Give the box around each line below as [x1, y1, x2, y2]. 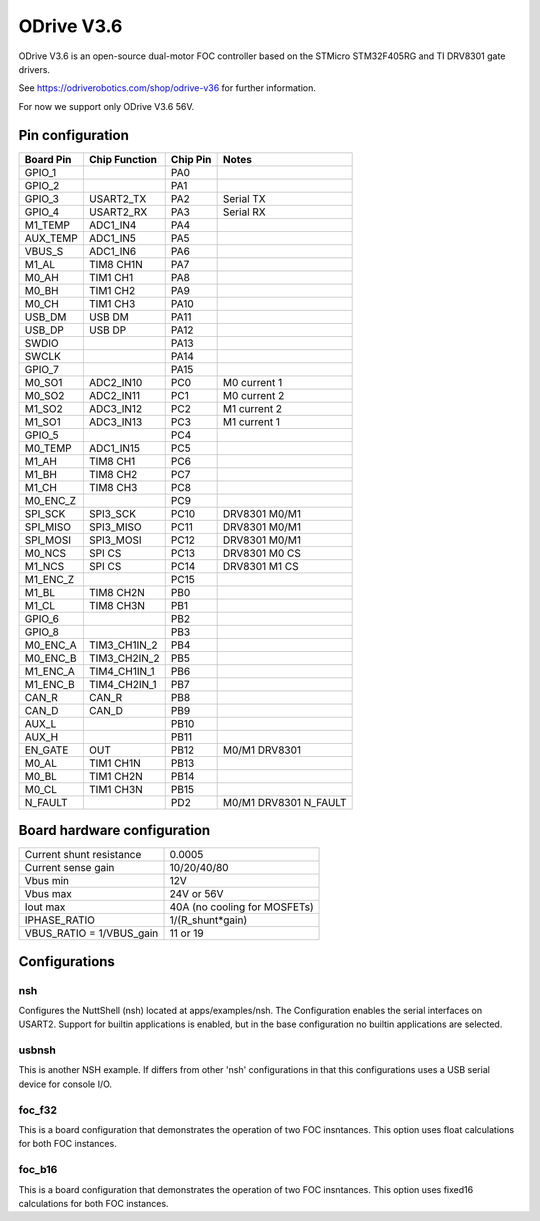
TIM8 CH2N [88, 585, 145, 599]
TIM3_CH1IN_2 [88, 638, 158, 652]
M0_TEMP [24, 441, 72, 455]
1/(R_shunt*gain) [169, 913, 248, 927]
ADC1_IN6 [88, 244, 137, 258]
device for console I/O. [18, 1078, 113, 1090]
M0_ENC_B [24, 651, 77, 665]
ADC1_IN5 [88, 231, 137, 245]
